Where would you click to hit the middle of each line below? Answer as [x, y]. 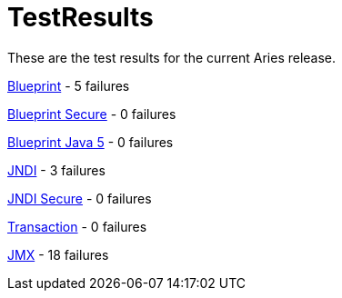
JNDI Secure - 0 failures [80, 198]
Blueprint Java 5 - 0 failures [91, 142]
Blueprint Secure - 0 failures [92, 114]
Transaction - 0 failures [77, 226]
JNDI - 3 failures [56, 170]
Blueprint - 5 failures [69, 85]
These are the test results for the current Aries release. [172, 57]
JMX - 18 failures [58, 254]
